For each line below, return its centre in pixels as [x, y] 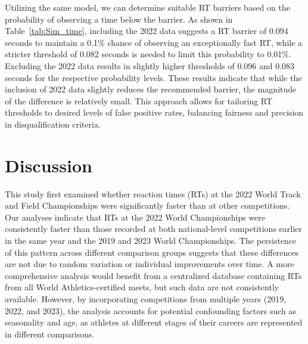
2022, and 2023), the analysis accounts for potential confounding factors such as [151, 310]
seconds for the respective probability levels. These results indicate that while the [153, 77]
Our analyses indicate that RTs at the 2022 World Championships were [135, 217]
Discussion [49, 165]
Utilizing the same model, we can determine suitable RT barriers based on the [147, 7]
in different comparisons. [50, 334]
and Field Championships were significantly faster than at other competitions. [147, 205]
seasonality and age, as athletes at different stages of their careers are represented [154, 322]
